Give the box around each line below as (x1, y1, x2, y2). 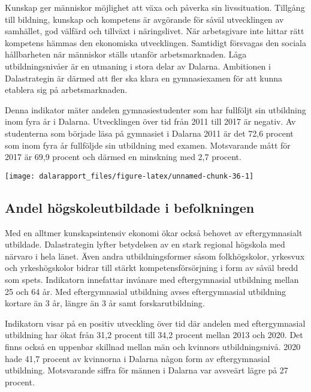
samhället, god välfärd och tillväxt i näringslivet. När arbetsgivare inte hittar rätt (5, 25, 304, 37)
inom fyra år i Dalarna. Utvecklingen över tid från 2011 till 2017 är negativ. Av (5, 115, 296, 128)
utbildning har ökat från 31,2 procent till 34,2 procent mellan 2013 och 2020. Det (5, 328, 303, 341)
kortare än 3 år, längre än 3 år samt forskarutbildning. (5, 297, 205, 309)
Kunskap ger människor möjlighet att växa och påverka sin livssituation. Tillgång (5, 1, 305, 13)
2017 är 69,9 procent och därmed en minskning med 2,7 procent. (5, 150, 241, 163)
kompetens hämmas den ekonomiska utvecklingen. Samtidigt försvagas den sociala (5, 36, 306, 49)
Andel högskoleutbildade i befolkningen (5, 198, 255, 216)
